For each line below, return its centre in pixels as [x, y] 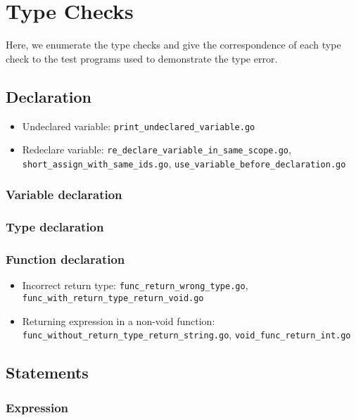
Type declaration [55, 227]
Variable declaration [64, 195]
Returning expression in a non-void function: [119, 320]
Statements [47, 373]
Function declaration [65, 259]
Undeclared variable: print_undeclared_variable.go [139, 126]
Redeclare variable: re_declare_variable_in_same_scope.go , [157, 149]
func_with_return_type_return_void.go [113, 299]
